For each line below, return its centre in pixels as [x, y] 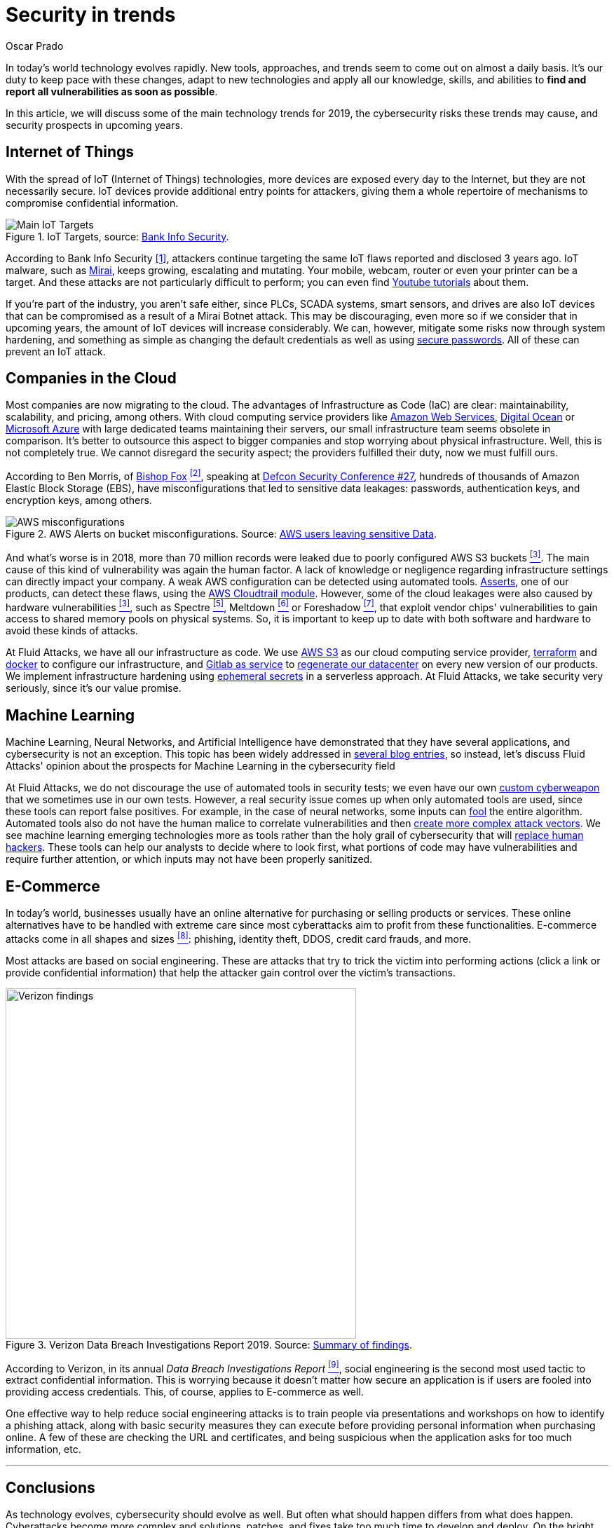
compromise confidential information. [92, 203]
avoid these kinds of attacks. [72, 631]
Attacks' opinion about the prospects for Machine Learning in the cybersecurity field [200, 766]
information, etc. [43, 1449]
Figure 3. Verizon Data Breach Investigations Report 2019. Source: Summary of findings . [209, 1344]
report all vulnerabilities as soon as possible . [112, 91]
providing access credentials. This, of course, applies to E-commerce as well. [185, 1392]
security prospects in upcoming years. [94, 125]
